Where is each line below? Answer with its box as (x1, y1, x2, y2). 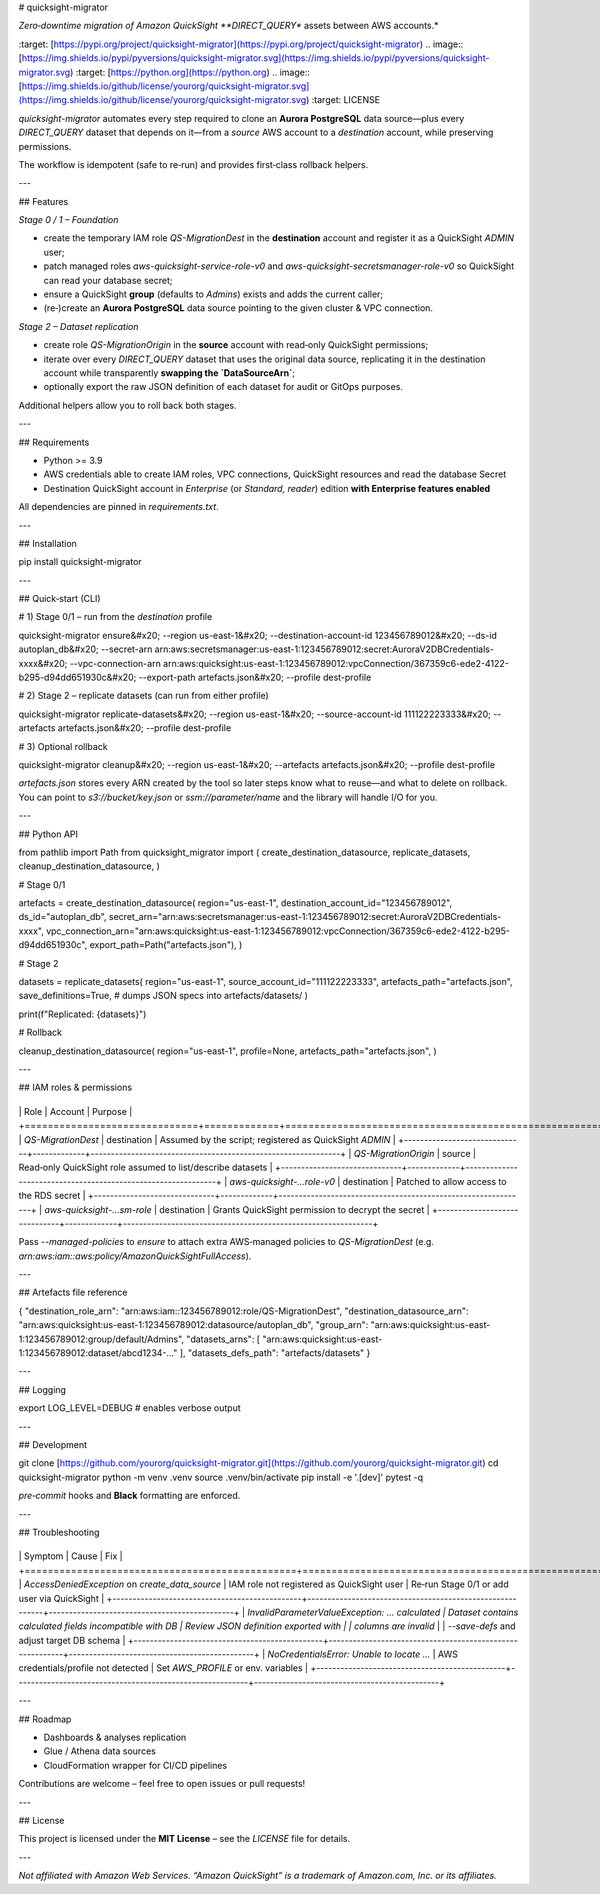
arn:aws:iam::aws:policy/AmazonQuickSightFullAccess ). (18, 1250, 252, 1262)
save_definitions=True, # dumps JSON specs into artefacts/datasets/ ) (18, 990, 309, 1002)
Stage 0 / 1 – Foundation (18, 214, 119, 226)
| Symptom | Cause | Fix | (18, 1550, 124, 1562)
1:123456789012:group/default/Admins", (18, 1333, 185, 1345)
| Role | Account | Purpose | (18, 1105, 133, 1117)
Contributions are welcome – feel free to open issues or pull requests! (18, 1778, 306, 1790)
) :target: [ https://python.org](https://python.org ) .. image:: (70, 66, 310, 78)
